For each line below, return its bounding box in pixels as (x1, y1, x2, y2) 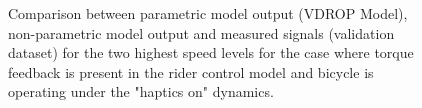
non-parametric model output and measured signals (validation (8, 22, 395, 43)
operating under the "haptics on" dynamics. (8, 81, 274, 102)
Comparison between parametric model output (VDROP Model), (8, 3, 408, 23)
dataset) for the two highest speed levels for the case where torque (8, 42, 414, 63)
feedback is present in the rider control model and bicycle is (8, 61, 374, 82)
